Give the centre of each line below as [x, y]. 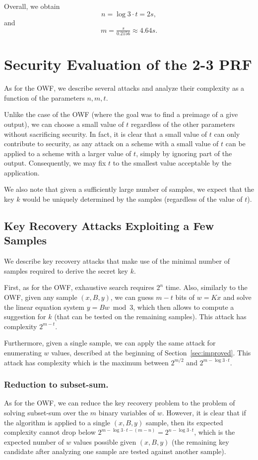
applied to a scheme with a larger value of [68, 153]
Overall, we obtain [32, 6]
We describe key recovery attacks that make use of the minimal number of [117, 261]
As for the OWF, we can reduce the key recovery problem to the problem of [120, 403]
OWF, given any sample [41, 297]
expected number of [34, 441]
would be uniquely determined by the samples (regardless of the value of [132, 199]
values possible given [105, 441]
